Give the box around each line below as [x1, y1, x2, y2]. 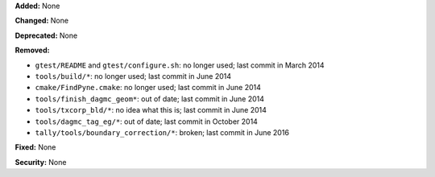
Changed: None [14, 16, 68, 26]
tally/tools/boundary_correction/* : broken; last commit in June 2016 [35, 127, 290, 137]
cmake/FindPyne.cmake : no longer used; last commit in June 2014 [35, 83, 262, 93]
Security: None [14, 157, 67, 167]
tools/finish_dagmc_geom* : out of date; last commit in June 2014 [35, 93, 265, 104]
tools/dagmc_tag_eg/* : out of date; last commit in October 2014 [35, 117, 258, 126]
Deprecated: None [14, 31, 78, 40]
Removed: [14, 45, 50, 56]
